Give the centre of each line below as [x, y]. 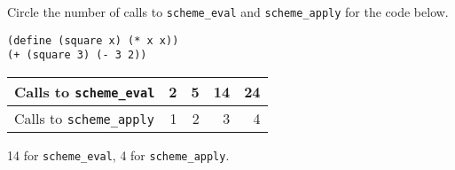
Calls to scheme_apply [84, 118]
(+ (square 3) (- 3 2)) [77, 55]
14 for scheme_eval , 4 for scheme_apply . [118, 155]
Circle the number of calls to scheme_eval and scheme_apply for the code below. [228, 12]
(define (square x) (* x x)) [93, 40]
